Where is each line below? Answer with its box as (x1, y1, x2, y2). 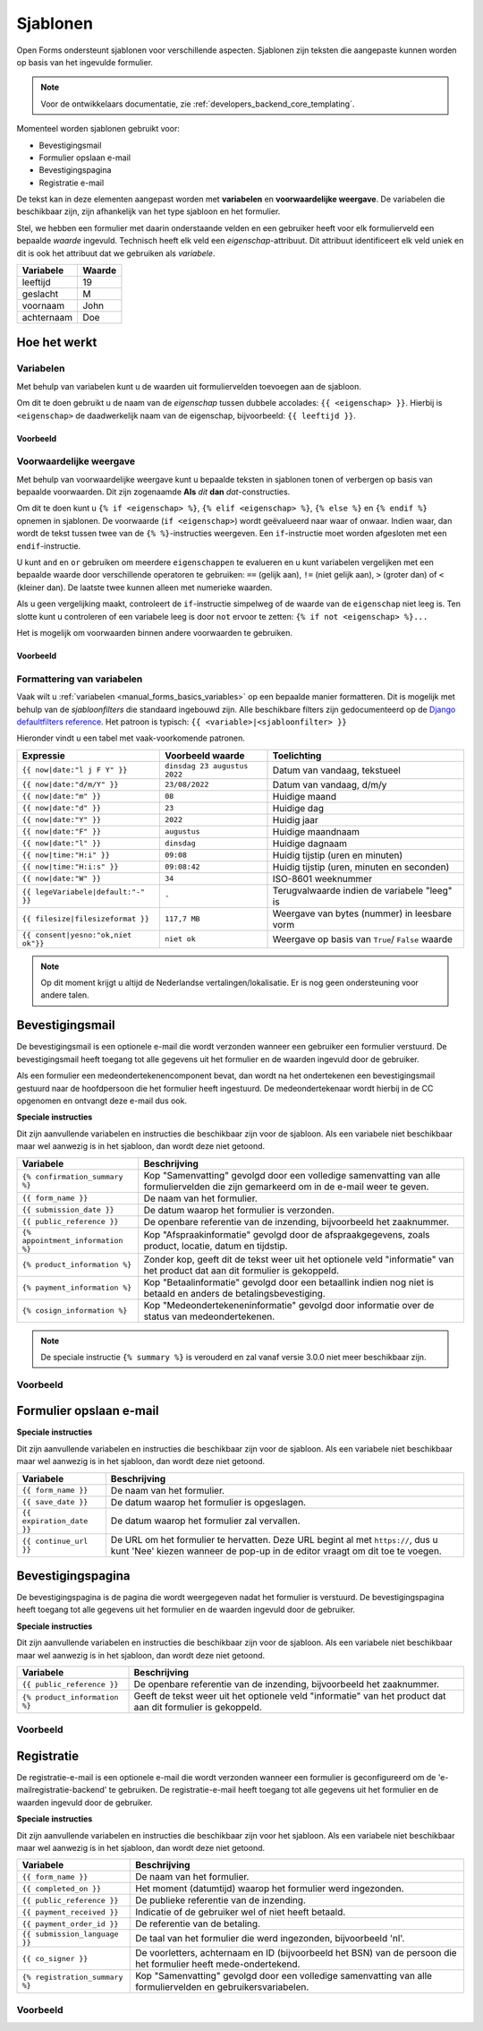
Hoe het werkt (16, 335, 97, 350)
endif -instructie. (16, 540, 80, 551)
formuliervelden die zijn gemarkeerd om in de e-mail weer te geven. (143, 1180, 429, 1193)
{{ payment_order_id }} (21, 1919, 119, 1929)
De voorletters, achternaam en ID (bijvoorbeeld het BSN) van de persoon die (135, 1947, 457, 1959)
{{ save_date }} (21, 1497, 89, 1507)
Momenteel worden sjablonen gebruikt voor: (16, 124, 181, 134)
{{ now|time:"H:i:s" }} (21, 862, 119, 872)
